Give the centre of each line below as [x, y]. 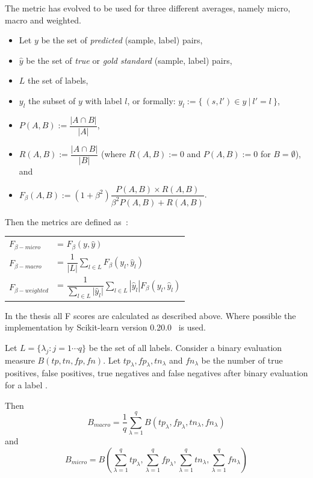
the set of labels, [58, 80]
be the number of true [242, 360]
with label [104, 100]
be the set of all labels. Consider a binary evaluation [185, 347]
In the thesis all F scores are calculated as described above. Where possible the [150, 315]
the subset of [52, 100]
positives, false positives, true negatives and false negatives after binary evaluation [156, 373]
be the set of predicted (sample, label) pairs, [122, 40]
